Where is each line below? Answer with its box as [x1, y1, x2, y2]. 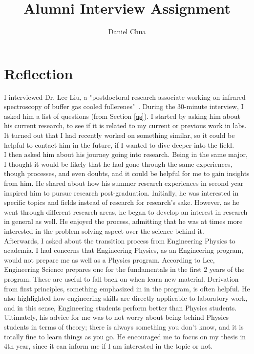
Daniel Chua [108, 26, 146, 37]
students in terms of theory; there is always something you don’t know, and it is [4, 321, 244, 332]
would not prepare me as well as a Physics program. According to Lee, [4, 254, 215, 265]
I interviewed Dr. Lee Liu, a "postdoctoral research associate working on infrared [4, 91, 246, 102]
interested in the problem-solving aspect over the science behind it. [4, 225, 204, 236]
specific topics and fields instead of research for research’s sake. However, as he [4, 197, 239, 207]
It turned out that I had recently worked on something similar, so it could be [4, 130, 235, 140]
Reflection [4, 63, 73, 83]
